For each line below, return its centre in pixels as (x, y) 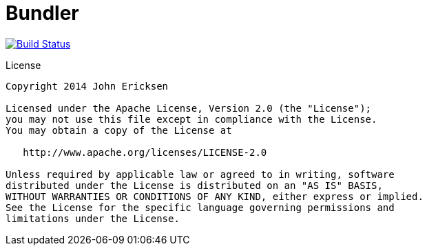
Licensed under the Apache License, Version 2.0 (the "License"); (189, 108)
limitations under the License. (93, 218)
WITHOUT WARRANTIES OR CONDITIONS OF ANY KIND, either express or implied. (215, 196)
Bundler (42, 13)
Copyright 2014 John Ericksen (87, 86)
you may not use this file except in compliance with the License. (191, 119)
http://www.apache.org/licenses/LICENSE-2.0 (145, 152)
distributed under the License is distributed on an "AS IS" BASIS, (194, 185)
